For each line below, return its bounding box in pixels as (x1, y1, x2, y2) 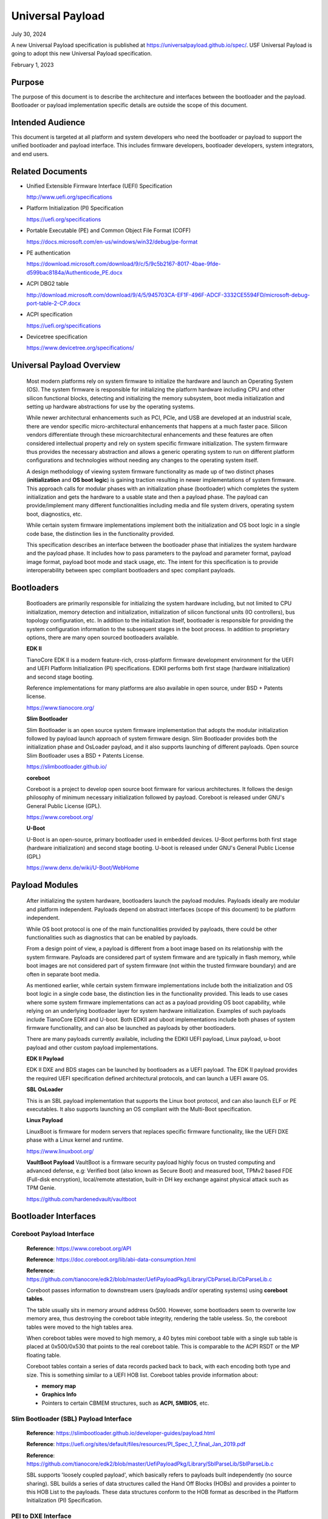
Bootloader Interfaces (11, 1211, 97, 1221)
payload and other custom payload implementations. (26, 1044, 159, 1051)
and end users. (11, 150, 49, 157)
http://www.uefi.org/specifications (26, 193, 112, 201)
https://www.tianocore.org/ (26, 704, 95, 711)
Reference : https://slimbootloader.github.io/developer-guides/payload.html (26, 1429, 215, 1436)
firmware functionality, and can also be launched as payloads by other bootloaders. (26, 1024, 236, 1031)
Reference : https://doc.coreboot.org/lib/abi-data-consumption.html (26, 1255, 196, 1263)
